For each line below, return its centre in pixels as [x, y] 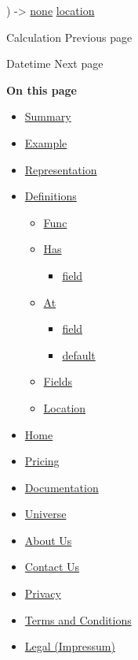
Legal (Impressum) [70, 646]
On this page [42, 89]
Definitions [51, 196]
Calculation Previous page [69, 37]
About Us [48, 540]
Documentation [62, 487]
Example [46, 142]
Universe [45, 514]
